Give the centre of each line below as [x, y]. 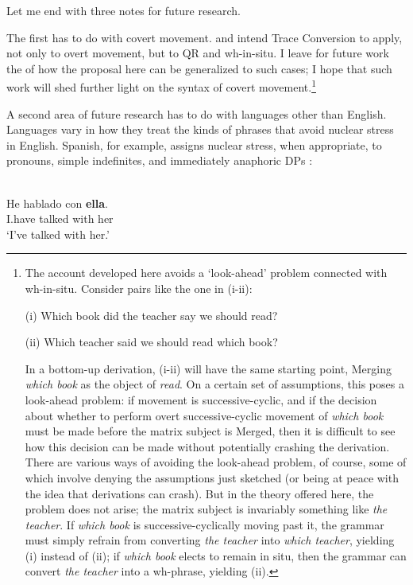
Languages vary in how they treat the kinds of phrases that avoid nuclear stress [200, 129]
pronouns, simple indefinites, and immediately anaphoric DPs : [160, 160]
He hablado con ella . [57, 203]
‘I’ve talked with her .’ [58, 234]
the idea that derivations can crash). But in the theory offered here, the [199, 493]
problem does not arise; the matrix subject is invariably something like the [206, 509]
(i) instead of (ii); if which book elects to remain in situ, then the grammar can [216, 555]
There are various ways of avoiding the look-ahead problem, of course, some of [216, 462]
